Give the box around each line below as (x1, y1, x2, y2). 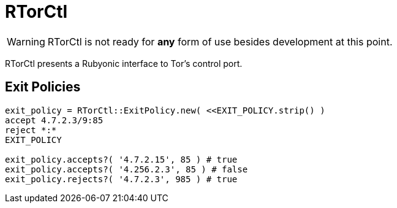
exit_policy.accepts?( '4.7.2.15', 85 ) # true (5, 154, 238, 164)
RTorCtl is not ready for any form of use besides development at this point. (47, 35, 393, 48)
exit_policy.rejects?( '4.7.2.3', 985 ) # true (5, 174, 238, 184)
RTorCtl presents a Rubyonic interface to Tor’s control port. (5, 58, 243, 69)
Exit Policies (5, 79, 81, 95)
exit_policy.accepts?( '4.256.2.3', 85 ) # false (5, 164, 248, 174)
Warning (7, 35, 45, 48)
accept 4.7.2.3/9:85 (5, 115, 104, 125)
